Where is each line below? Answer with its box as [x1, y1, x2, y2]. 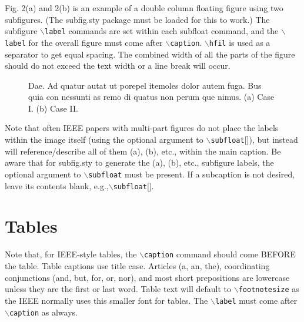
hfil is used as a [209, 36, 270, 48]
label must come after [215, 294, 298, 306]
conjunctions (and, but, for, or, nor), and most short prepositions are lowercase [5, 271, 290, 283]
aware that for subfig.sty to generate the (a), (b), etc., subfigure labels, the [5, 156, 274, 169]
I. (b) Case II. [28, 102, 78, 114]
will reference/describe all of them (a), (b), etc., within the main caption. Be [5, 145, 281, 157]
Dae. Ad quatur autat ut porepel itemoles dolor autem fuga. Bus [28, 79, 262, 91]
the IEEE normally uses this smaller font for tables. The [5, 294, 208, 306]
